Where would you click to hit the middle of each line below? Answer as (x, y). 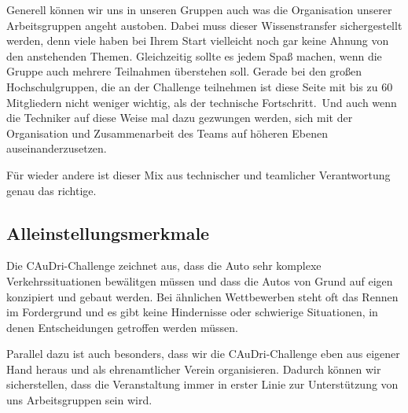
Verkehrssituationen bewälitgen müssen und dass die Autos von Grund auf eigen (200, 280)
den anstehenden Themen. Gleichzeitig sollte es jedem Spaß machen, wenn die (194, 55)
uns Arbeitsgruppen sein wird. (79, 400)
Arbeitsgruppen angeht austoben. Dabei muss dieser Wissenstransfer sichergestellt (204, 25)
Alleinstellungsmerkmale (108, 232)
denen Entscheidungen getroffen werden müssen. (122, 327)
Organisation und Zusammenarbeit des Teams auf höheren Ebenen (167, 133)
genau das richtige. (51, 190)
